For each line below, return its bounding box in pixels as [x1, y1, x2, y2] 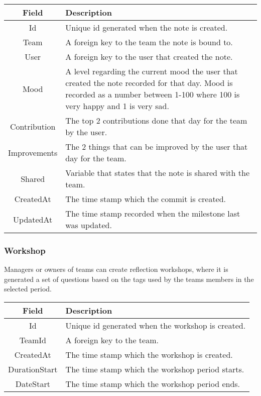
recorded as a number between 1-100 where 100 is [65, 88, 240, 100]
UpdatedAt [13, 213, 53, 225]
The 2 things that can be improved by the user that [65, 141, 248, 152]
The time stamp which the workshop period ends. [65, 378, 240, 389]
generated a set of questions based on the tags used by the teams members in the [4, 273, 254, 284]
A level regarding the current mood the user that [65, 65, 238, 77]
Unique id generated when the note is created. [65, 22, 228, 33]
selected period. [4, 283, 52, 294]
